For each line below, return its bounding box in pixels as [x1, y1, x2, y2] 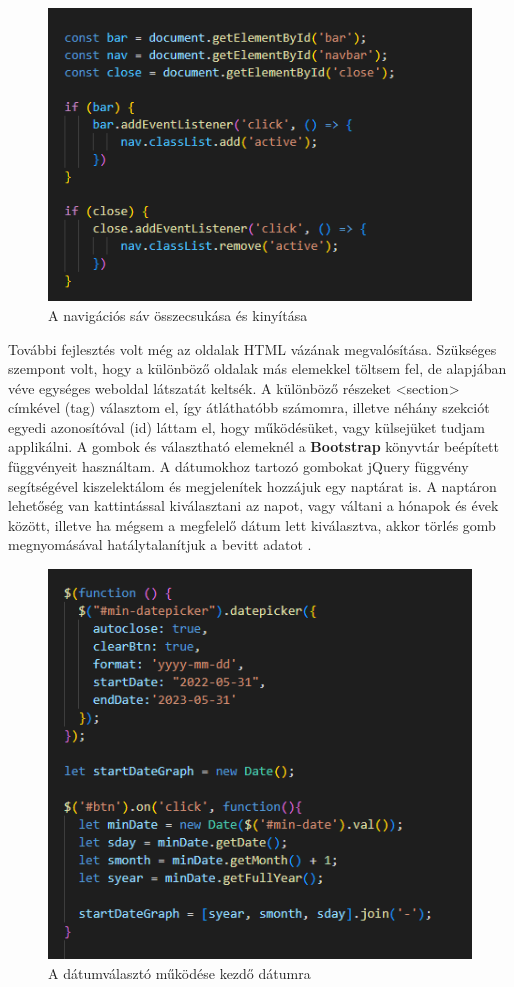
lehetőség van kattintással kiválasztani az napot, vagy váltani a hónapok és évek [8, 495, 499, 516]
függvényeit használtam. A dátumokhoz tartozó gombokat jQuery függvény [8, 456, 469, 477]
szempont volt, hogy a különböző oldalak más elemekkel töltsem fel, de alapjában [8, 358, 507, 379]
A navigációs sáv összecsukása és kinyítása [48, 304, 308, 325]
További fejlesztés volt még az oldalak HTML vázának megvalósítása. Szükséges [8, 338, 497, 359]
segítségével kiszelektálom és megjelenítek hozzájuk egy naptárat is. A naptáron [8, 475, 497, 496]
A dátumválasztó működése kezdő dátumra [48, 962, 311, 983]
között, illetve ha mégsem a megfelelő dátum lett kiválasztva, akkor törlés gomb [8, 514, 496, 535]
